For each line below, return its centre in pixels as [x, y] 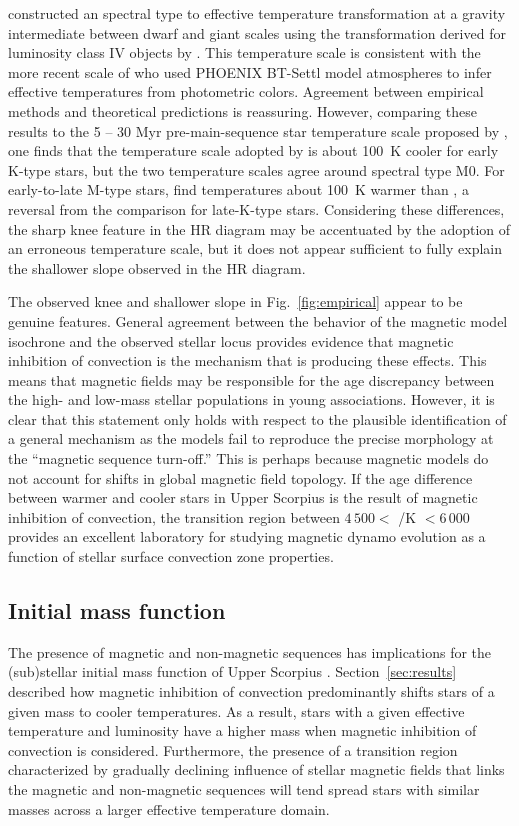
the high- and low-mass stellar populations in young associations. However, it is [251, 399]
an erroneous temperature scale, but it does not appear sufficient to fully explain [255, 248]
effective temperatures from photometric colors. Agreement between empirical [246, 91]
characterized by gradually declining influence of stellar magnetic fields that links [256, 769]
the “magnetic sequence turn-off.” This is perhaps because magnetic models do [248, 458]
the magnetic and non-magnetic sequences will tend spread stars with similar [244, 788]
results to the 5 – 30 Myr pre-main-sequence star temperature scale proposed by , [258, 130]
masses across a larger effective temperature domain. [169, 808]
